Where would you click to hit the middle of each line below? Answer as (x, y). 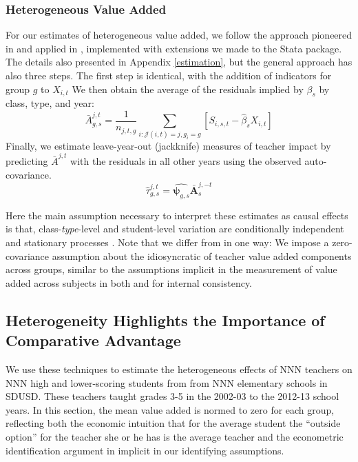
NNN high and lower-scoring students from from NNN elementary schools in (167, 382)
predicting (27, 161)
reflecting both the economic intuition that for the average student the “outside (173, 423)
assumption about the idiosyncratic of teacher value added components (202, 255)
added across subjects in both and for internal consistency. (129, 282)
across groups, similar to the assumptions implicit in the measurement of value (171, 269)
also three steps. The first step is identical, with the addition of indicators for (169, 75)
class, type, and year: (50, 103)
